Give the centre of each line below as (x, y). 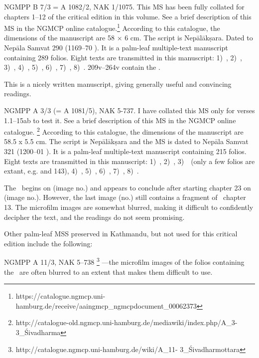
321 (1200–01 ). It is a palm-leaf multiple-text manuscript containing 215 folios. (125, 151)
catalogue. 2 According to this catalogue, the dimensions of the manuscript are (124, 131)
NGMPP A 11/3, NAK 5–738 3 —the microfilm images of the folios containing (124, 261)
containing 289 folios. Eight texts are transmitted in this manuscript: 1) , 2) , (123, 57)
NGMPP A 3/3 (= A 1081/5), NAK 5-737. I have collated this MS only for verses (129, 110)
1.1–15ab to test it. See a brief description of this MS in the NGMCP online (120, 120)
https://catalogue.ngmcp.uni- (61, 296)
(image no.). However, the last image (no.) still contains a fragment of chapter (125, 197)
